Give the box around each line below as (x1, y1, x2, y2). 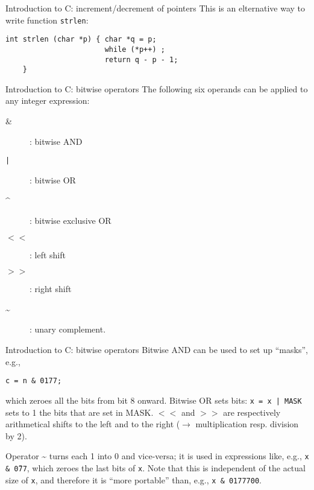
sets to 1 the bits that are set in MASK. (5, 406, 154, 418)
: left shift (30, 248, 66, 261)
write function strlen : (5, 13, 89, 26)
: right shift (30, 282, 72, 295)
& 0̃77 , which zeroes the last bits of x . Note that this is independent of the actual (5, 462, 306, 474)
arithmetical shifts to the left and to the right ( (5, 418, 180, 430)
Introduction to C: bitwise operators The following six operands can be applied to (5, 82, 308, 95)
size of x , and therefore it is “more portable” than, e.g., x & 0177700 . (5, 473, 262, 486)
